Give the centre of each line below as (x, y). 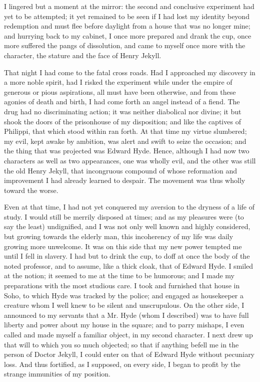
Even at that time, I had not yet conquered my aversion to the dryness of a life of (129, 207)
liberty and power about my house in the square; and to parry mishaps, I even (124, 325)
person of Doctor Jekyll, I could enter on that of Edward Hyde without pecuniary (129, 354)
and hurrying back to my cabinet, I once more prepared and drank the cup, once (128, 35)
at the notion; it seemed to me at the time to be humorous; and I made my (119, 275)
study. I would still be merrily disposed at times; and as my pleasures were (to (124, 216)
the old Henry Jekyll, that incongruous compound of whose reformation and (121, 170)
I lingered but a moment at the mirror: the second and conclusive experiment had (129, 6)
